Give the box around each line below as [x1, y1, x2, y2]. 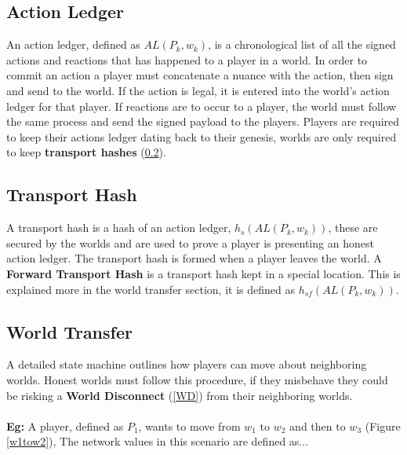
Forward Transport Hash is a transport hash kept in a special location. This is [6, 265, 401, 281]
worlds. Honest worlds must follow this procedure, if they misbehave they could [6, 371, 388, 387]
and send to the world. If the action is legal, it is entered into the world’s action [6, 82, 390, 98]
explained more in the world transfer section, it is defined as [6, 281, 295, 297]
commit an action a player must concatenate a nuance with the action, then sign [6, 67, 394, 83]
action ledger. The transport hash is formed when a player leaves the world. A [6, 250, 382, 266]
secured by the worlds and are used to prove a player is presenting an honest [6, 234, 374, 251]
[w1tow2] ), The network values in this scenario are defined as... [6, 433, 309, 449]
